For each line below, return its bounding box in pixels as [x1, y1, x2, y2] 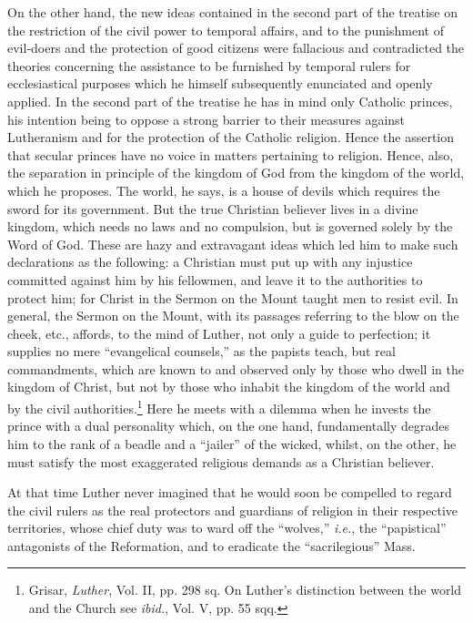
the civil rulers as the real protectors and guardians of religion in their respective [7, 500, 458, 519]
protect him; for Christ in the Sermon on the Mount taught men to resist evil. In [7, 288, 458, 307]
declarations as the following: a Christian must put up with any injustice [7, 252, 413, 271]
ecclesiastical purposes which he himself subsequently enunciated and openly [7, 74, 433, 93]
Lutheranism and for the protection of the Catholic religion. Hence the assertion [7, 128, 455, 147]
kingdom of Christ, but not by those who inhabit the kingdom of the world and [7, 377, 450, 396]
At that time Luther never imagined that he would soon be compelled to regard [7, 483, 452, 502]
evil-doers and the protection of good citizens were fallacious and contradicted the [7, 38, 465, 57]
